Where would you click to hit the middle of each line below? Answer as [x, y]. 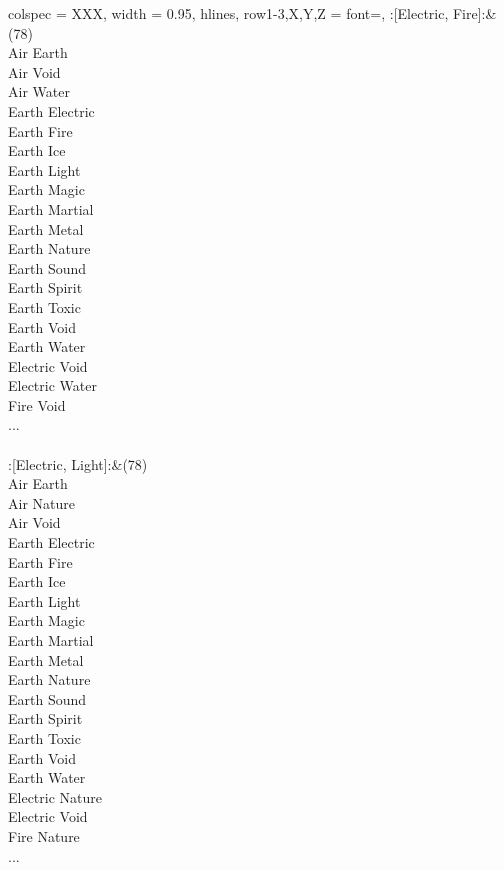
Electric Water [52, 385]
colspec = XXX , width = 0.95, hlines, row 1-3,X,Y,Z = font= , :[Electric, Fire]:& [252, 13]
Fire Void [37, 404]
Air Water [39, 91]
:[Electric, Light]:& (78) [78, 463]
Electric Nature [55, 796]
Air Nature [41, 502]
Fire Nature [44, 835]
